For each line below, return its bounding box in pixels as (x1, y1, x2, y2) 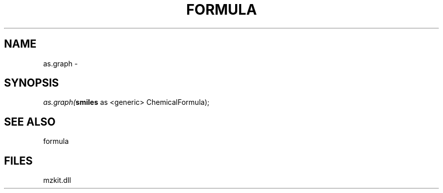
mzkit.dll (43, 176, 71, 185)
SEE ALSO (4, 115, 56, 128)
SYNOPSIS (4, 76, 59, 90)
